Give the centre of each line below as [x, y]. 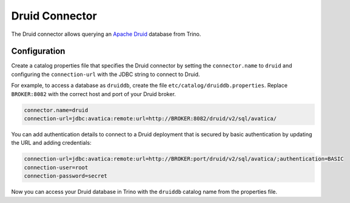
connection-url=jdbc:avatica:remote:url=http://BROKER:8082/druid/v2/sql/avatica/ [150, 119]
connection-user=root [56, 167]
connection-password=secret [66, 176]
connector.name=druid [56, 110]
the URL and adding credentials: [51, 143]
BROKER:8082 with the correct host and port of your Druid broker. [93, 94]
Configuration [38, 51]
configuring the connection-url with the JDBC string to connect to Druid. [106, 74]
